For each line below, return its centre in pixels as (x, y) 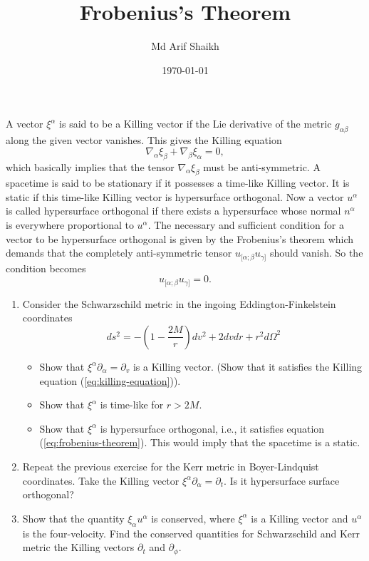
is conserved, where (193, 518)
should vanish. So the (316, 253)
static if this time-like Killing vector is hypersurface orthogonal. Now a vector (175, 196)
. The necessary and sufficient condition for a (246, 225)
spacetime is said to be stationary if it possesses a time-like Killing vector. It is (178, 183)
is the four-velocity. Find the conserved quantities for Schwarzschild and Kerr (191, 533)
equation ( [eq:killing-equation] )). (110, 380)
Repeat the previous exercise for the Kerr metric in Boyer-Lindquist (171, 466)
